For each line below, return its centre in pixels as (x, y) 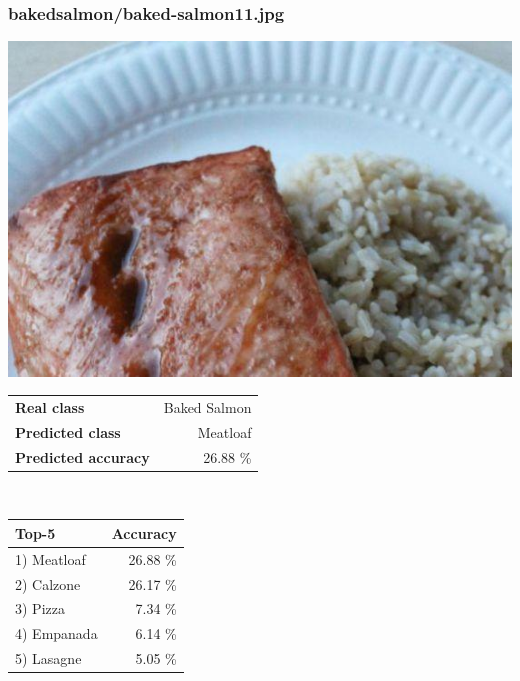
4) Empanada (56, 633)
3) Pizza (40, 608)
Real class (50, 406)
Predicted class (68, 431)
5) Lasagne (48, 658)
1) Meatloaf (50, 558)
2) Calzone (48, 583)
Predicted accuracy (82, 456)
